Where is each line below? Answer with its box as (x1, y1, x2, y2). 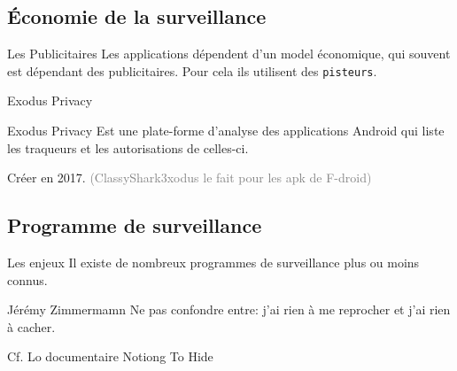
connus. (7, 270, 48, 289)
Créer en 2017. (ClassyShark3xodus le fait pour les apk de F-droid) (7, 168, 372, 187)
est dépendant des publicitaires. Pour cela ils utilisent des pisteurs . (7, 61, 377, 80)
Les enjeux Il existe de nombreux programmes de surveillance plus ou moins (7, 253, 420, 272)
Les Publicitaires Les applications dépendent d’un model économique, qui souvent (7, 44, 451, 63)
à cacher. (7, 317, 56, 336)
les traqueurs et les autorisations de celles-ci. (7, 138, 249, 157)
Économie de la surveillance (7, 3, 267, 30)
